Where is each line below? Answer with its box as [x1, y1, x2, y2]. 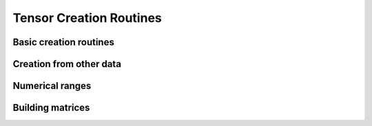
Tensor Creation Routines [12, 10, 162, 25]
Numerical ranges [12, 80, 92, 92]
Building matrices [12, 102, 90, 114]
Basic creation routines [12, 36, 115, 48]
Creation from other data [12, 58, 122, 70]
